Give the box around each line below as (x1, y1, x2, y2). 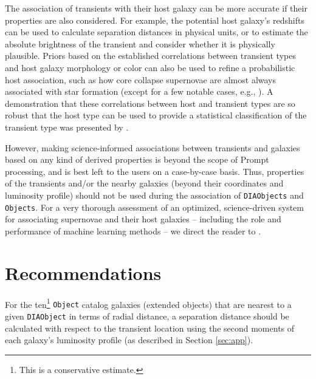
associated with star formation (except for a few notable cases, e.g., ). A (5, 85, 273, 98)
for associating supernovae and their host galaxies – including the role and (5, 213, 281, 225)
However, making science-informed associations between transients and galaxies (5, 141, 300, 154)
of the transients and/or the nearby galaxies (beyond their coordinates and (5, 177, 284, 189)
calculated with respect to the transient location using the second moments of (5, 321, 295, 334)
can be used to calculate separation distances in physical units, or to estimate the (5, 26, 308, 38)
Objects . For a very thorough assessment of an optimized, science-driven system (5, 200, 304, 213)
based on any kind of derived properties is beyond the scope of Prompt (5, 153, 269, 166)
